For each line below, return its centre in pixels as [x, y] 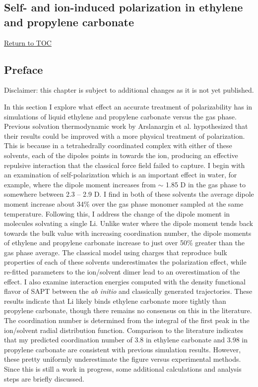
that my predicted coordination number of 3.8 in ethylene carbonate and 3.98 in [126, 340]
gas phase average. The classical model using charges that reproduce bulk [116, 252]
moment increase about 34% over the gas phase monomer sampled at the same [124, 203]
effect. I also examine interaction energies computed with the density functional [125, 281]
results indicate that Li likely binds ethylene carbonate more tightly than [115, 301]
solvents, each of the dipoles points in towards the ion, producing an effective [121, 155]
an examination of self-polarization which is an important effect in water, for [121, 175]
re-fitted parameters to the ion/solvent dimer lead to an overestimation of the [122, 272]
